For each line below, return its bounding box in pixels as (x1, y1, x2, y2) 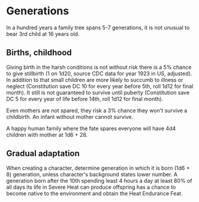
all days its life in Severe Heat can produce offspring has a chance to (6, 183, 176, 191)
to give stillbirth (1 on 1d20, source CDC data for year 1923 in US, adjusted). (6, 70, 192, 77)
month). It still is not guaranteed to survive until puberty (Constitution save (6, 88, 190, 96)
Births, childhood (6, 48, 72, 58)
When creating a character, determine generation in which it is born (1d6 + (6, 164, 190, 172)
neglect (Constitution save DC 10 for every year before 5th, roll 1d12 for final (6, 82, 194, 90)
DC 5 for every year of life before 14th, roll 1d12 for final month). (6, 95, 164, 102)
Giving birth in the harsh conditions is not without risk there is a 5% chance (6, 63, 192, 71)
